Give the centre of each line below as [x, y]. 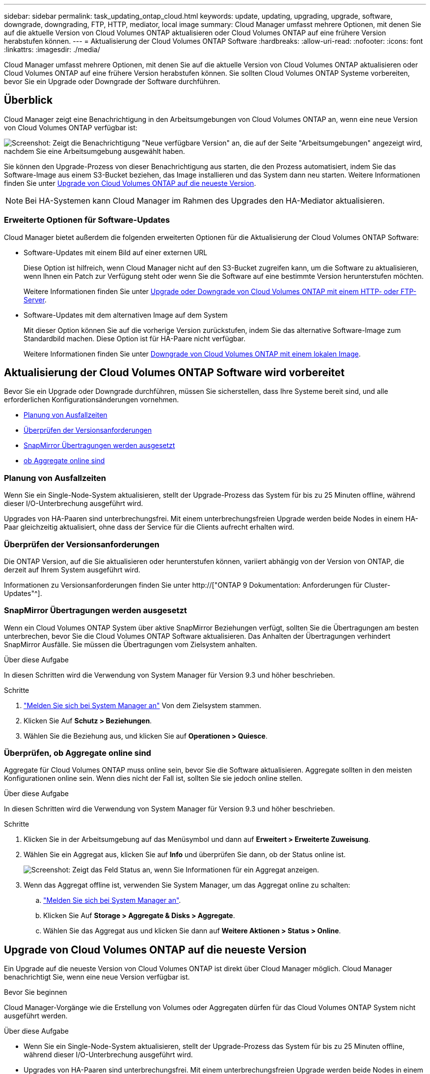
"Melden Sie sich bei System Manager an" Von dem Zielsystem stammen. [143, 705]
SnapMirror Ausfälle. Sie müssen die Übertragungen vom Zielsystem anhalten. [131, 644]
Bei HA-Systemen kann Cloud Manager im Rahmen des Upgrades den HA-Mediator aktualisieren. [205, 200]
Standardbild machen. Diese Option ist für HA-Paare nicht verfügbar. [135, 338]
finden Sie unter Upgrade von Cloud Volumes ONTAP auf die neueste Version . [130, 183]
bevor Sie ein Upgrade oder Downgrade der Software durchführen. [112, 81]
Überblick [28, 100]
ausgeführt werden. [36, 1016]
